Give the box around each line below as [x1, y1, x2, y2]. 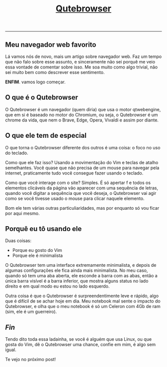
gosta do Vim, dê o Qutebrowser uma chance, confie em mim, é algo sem [5, 342, 156, 348]
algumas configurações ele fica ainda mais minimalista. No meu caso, [5, 267, 148, 273]
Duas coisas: [5, 238, 32, 244]
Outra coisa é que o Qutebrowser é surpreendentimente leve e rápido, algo [5, 293, 159, 299]
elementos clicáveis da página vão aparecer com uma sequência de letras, [5, 184, 158, 191]
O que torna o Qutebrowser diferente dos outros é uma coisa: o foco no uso [5, 144, 161, 150]
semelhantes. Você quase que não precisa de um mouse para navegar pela [5, 165, 160, 171]
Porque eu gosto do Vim [12, 247, 62, 253]
